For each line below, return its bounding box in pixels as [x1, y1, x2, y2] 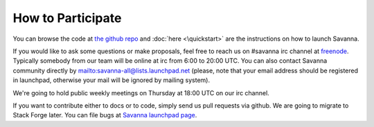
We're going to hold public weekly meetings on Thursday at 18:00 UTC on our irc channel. [12, 88, 269, 97]
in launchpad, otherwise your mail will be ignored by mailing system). [12, 76, 211, 84]
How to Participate [12, 10, 122, 26]
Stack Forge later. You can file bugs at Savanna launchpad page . [12, 111, 197, 119]
